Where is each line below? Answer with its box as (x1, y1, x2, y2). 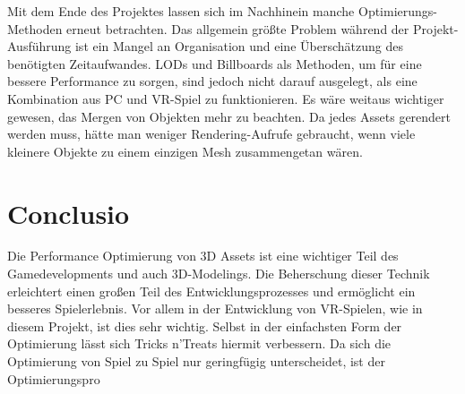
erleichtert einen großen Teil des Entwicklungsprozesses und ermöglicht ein (7, 281, 416, 300)
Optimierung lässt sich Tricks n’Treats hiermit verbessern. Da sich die (7, 334, 392, 353)
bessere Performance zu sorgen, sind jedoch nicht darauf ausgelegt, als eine (7, 72, 418, 90)
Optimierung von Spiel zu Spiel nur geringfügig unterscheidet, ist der (7, 352, 385, 371)
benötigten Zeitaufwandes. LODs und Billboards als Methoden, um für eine (7, 54, 422, 73)
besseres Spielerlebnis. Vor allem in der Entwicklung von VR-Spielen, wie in (7, 299, 423, 318)
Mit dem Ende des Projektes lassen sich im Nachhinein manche (7, 2, 355, 20)
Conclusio (7, 194, 130, 231)
